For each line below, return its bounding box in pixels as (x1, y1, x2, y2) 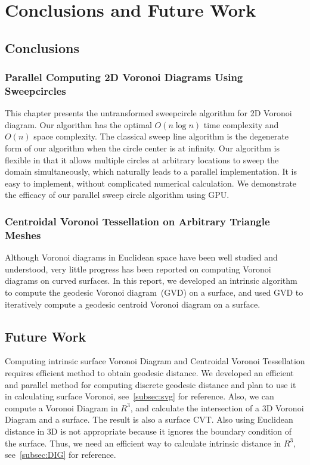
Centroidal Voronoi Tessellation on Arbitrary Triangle (5, 213, 270, 228)
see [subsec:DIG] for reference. (5, 448, 116, 461)
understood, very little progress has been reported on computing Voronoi (5, 262, 271, 275)
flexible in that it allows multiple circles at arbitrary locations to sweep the (5, 153, 279, 166)
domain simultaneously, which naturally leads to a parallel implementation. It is (5, 165, 297, 178)
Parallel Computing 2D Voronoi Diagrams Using (5, 70, 243, 85)
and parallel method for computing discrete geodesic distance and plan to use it (5, 378, 296, 390)
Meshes (5, 227, 41, 242)
